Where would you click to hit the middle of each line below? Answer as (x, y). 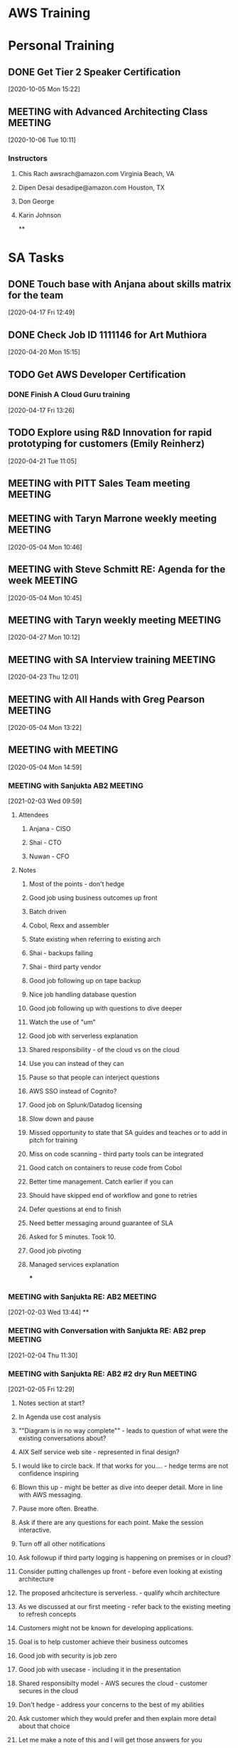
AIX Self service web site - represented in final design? (99, 1452)
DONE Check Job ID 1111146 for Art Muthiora (108, 335)
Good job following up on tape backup (85, 981)
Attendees (33, 815)
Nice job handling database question (83, 994)
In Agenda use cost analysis (60, 1417)
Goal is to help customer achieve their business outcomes (103, 1642)
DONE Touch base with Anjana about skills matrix (120, 284)
